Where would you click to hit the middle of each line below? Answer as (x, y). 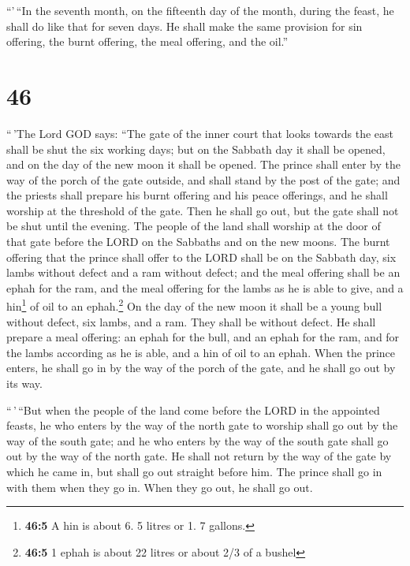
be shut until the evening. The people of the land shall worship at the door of (194, 226)
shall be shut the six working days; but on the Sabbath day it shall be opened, (196, 149)
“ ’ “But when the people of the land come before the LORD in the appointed (193, 410)
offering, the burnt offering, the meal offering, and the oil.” (147, 41)
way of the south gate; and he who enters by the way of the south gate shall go (198, 440)
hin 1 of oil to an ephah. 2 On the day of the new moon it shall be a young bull (194, 305)
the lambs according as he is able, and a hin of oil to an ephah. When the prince (201, 352)
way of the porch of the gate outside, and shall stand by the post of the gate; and (203, 179)
